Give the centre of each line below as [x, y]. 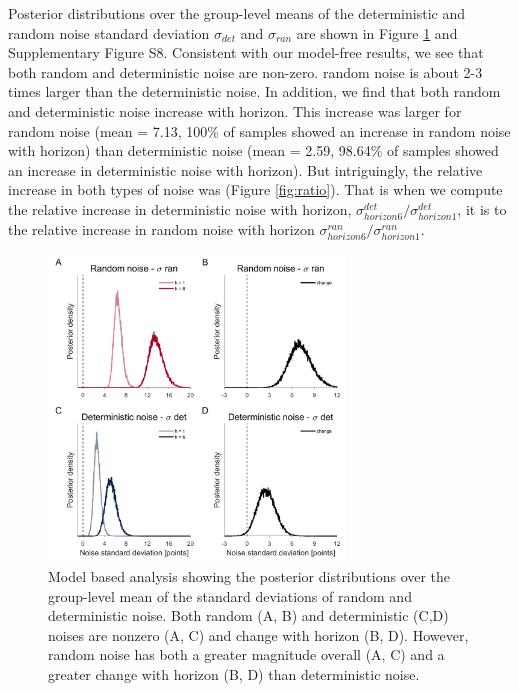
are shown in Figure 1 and [377, 32]
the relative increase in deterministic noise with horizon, [180, 208]
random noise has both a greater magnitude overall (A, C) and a [246, 654]
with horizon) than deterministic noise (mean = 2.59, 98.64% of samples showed [253, 150]
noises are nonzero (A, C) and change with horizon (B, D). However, [258, 634]
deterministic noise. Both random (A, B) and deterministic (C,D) [248, 615]
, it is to [482, 208]
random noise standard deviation [109, 32]
